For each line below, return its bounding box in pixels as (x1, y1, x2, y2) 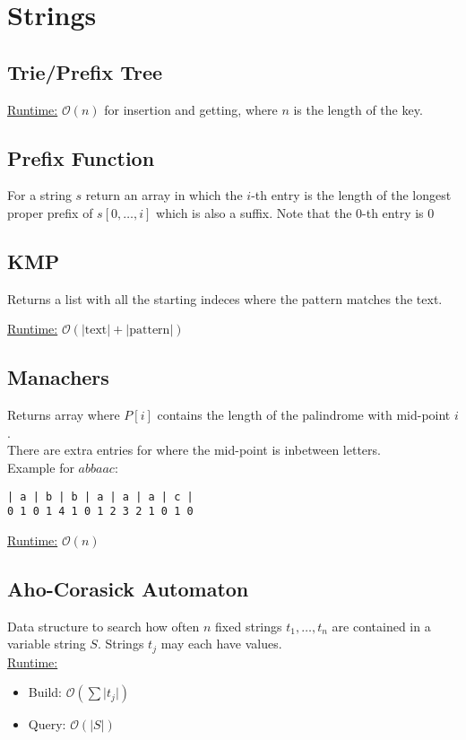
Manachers (7, 363, 109, 391)
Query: (28, 715, 66, 734)
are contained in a (332, 616, 431, 635)
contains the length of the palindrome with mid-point (157, 405, 451, 424)
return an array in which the (85, 186, 243, 205)
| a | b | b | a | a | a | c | (7, 490, 194, 503)
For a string (7, 186, 72, 205)
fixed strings (215, 616, 282, 635)
